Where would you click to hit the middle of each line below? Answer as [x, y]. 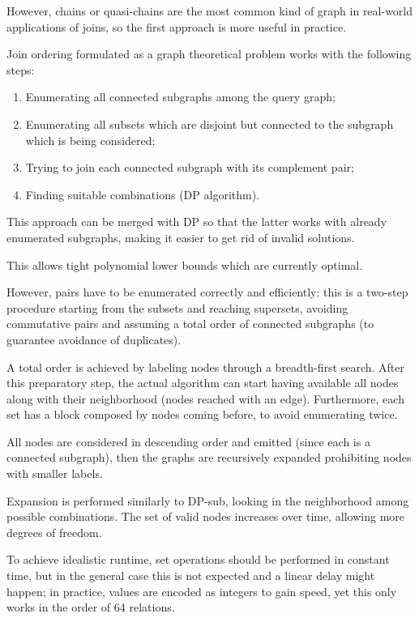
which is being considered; [90, 140]
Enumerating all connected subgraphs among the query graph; [180, 97]
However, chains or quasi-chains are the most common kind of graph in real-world [210, 11]
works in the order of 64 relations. [91, 607]
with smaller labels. [55, 473]
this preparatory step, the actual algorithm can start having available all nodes [203, 383]
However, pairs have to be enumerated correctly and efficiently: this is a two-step [207, 292]
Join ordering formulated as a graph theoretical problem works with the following [209, 54]
